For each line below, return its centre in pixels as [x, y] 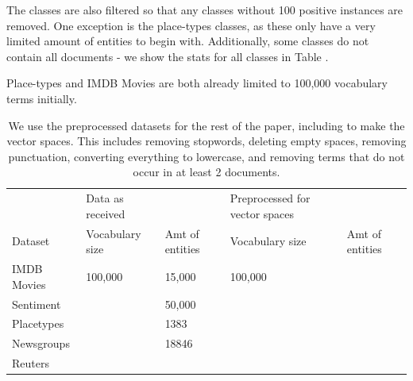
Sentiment [37, 304]
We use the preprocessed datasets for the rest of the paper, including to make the [206, 125]
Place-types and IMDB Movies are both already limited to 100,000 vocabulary [197, 83]
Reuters [31, 363]
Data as [105, 198]
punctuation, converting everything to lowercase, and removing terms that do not [206, 156]
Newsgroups [41, 343]
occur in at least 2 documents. [206, 172]
